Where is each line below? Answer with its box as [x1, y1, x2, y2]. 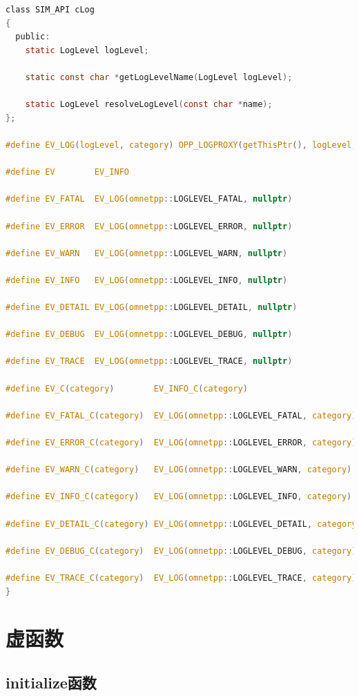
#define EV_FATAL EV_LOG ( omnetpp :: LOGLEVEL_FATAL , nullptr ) [6, 194, 293, 204]
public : [15, 32, 50, 42]
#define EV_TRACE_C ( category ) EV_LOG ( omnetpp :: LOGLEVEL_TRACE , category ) [6, 572, 357, 583]
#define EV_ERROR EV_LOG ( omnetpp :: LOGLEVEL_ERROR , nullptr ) [6, 221, 293, 231]
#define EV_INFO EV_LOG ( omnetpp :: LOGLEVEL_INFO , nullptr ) [6, 275, 288, 285]
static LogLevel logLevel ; [25, 45, 149, 55]
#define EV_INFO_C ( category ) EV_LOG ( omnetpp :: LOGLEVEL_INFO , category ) [6, 492, 352, 502]
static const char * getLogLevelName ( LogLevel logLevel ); [25, 72, 293, 82]
